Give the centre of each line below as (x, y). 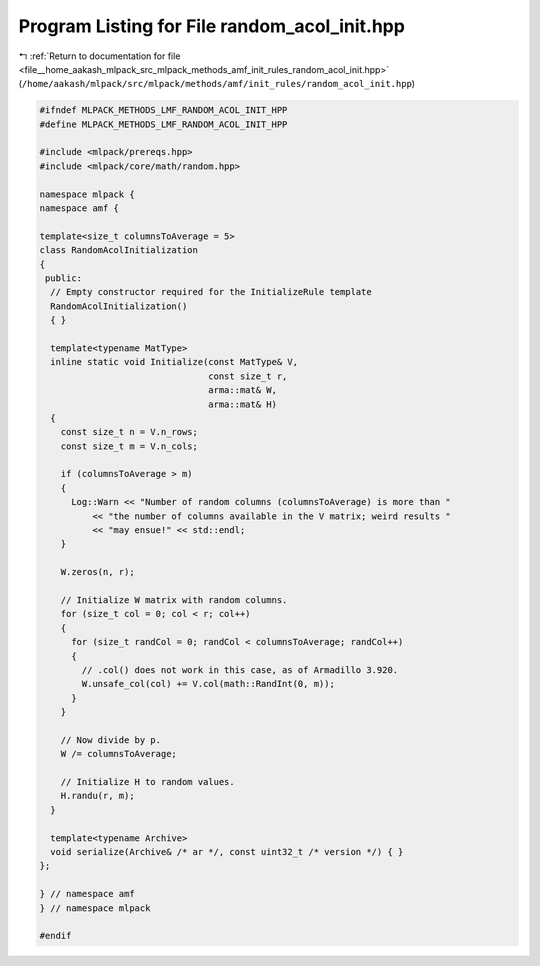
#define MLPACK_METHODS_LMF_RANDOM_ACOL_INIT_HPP (163, 124)
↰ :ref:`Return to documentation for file (99, 56)
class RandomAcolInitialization (119, 250)
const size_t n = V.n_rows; (129, 432)
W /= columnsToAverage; (118, 754)
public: (64, 278)
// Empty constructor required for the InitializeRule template (211, 292)
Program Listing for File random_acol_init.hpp (211, 26)
